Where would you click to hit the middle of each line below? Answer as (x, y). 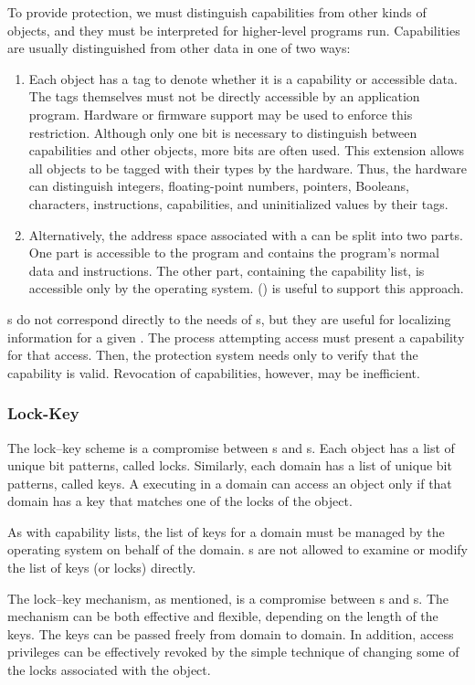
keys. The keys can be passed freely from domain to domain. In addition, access (231, 633)
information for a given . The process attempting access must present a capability (236, 337)
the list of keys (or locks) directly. (102, 568)
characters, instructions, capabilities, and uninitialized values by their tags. (238, 203)
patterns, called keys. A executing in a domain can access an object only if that (230, 483)
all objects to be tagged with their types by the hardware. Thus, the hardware (248, 168)
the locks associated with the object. (109, 670)
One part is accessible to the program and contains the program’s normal (234, 253)
